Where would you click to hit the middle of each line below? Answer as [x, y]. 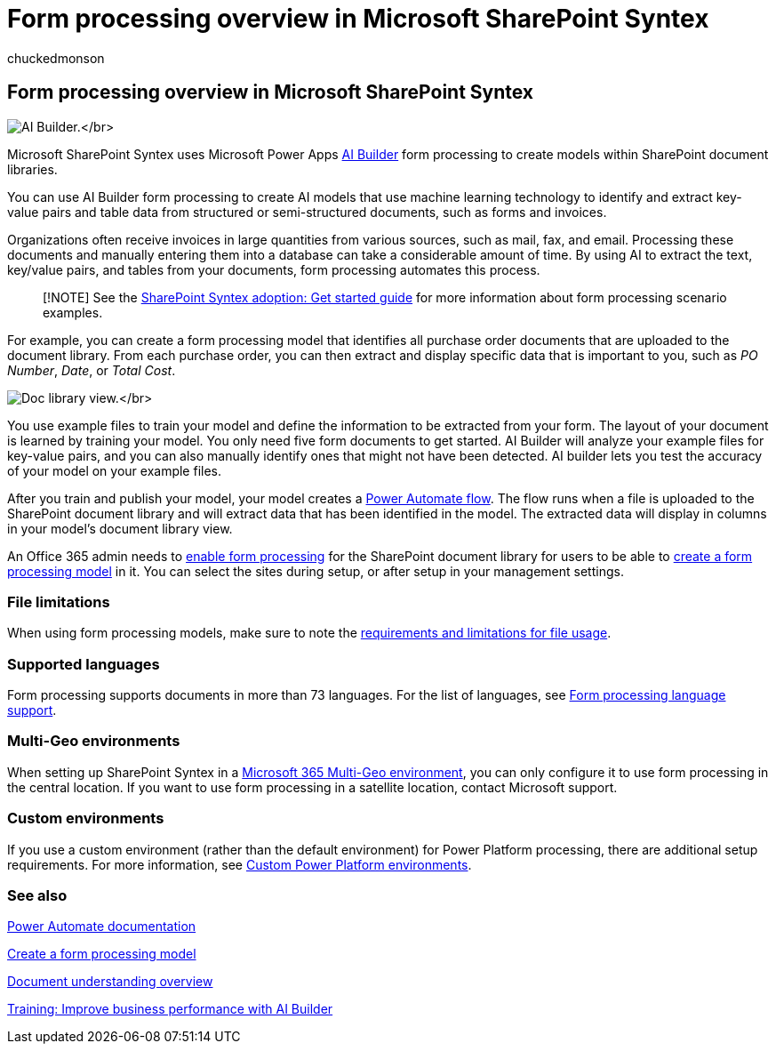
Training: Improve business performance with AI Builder [170, 1009]
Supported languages [84, 664]
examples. [73, 312]
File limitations [59, 602]
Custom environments [86, 818]
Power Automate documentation [102, 927]
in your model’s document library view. [120, 528]
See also [37, 895]
